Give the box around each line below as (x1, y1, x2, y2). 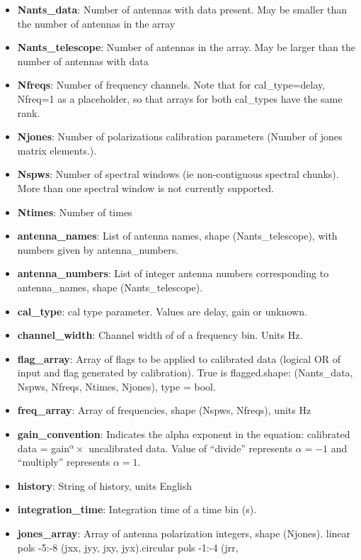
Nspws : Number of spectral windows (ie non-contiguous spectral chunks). (17, 167, 339, 181)
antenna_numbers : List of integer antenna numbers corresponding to (17, 266, 329, 281)
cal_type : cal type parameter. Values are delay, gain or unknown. (17, 303, 307, 318)
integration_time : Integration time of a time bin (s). (17, 502, 257, 517)
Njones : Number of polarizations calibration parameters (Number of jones (17, 129, 343, 144)
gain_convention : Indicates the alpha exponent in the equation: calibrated (17, 427, 350, 442)
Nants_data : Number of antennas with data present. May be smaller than (17, 2, 348, 16)
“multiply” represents (17, 454, 110, 469)
